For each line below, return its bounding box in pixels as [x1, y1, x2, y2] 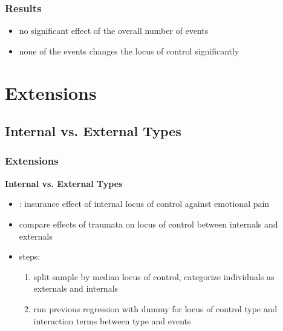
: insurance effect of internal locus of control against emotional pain [19, 197, 270, 210]
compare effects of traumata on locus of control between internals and [19, 217, 278, 230]
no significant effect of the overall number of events [19, 24, 209, 37]
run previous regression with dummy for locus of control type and [33, 302, 278, 315]
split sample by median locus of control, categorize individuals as [33, 270, 275, 283]
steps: [19, 250, 41, 263]
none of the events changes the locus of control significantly [19, 44, 239, 57]
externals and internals [33, 282, 119, 295]
